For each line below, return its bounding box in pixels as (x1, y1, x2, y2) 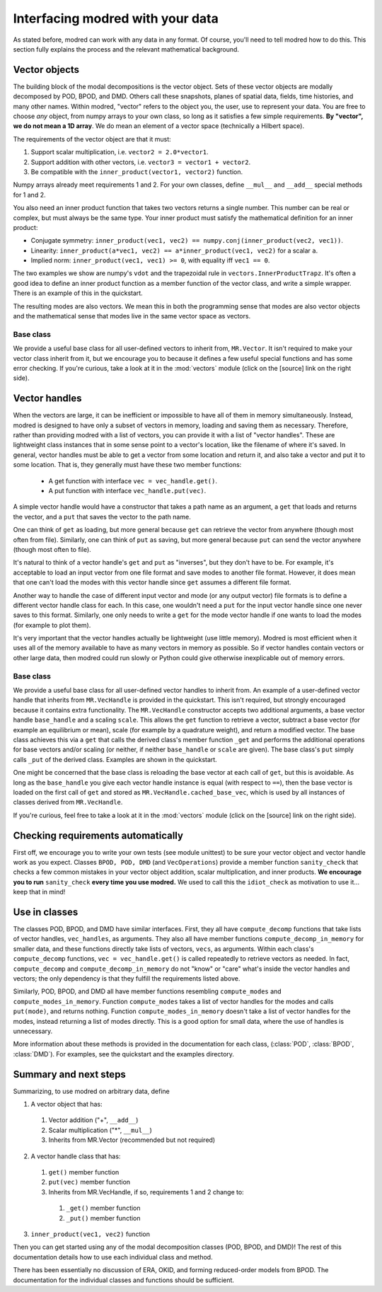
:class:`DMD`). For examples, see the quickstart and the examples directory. (13, 1049, 235, 1058)
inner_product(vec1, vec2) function (30, 1230, 151, 1238)
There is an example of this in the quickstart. (13, 289, 143, 297)
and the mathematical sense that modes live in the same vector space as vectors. (13, 312, 251, 321)
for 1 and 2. (13, 190, 46, 199)
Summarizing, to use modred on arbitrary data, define (13, 1087, 170, 1095)
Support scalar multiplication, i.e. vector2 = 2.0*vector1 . (30, 148, 209, 156)
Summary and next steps (13, 1068, 127, 1080)
